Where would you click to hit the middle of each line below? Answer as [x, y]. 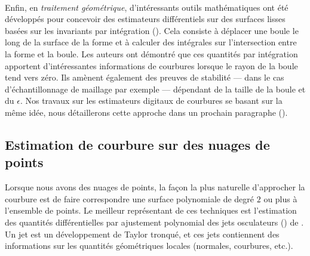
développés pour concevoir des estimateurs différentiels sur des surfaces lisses [145, 19]
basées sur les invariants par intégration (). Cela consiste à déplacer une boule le [152, 30]
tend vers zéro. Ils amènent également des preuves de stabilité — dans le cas [145, 77]
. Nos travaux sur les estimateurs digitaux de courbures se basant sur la [151, 101]
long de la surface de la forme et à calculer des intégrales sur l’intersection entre [151, 42]
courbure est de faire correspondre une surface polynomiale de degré [130, 198]
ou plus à [280, 198]
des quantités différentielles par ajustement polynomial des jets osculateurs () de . [154, 222]
